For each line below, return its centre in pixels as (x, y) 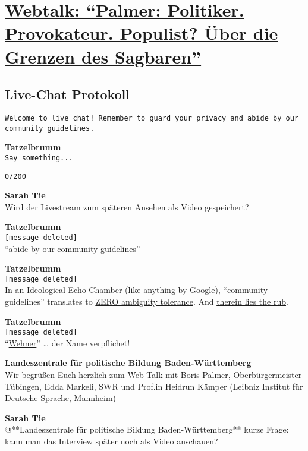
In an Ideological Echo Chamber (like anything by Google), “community (136, 290)
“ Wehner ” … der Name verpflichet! (67, 343)
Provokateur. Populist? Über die (142, 33)
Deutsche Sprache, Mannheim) (60, 398)
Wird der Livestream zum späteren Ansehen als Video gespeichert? (127, 206)
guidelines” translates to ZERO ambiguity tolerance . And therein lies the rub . (147, 302)
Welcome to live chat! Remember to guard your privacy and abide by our (152, 118)
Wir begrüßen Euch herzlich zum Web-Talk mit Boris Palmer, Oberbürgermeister (153, 375)
